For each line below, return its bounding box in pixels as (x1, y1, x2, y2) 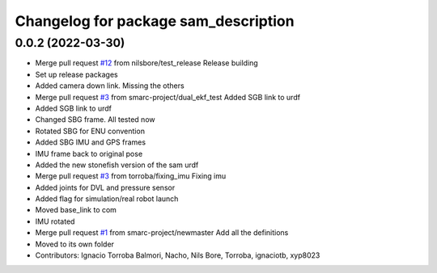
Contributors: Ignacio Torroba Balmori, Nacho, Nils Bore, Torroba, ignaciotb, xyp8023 (35, 250, 320, 260)
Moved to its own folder (35, 239, 115, 249)
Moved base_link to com (35, 205, 117, 215)
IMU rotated (35, 216, 75, 226)
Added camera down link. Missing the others (35, 81, 185, 90)
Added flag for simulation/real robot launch (35, 194, 179, 204)
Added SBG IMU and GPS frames (35, 137, 146, 147)
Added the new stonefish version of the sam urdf (35, 160, 199, 170)
